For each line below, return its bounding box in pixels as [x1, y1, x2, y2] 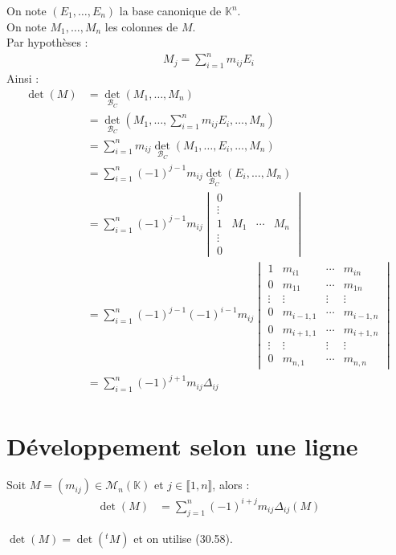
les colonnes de [104, 18, 178, 35]
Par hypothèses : [6, 34, 88, 51]
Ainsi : [6, 70, 39, 87]
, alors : [212, 476, 250, 493]
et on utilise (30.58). [133, 529, 233, 546]
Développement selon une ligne [6, 430, 358, 463]
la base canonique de [119, 2, 222, 18]
